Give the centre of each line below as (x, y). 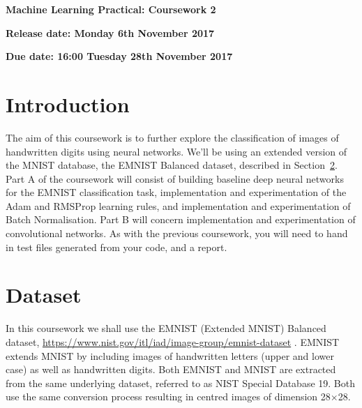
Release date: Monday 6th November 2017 (110, 32)
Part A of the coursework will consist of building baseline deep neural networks (175, 178)
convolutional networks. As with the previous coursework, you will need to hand (177, 233)
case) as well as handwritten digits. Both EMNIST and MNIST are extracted (171, 369)
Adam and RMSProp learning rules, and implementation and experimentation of (178, 205)
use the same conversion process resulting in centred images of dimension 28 (168, 396)
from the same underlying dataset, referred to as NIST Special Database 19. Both (180, 383)
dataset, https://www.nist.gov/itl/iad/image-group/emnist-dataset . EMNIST (173, 341)
